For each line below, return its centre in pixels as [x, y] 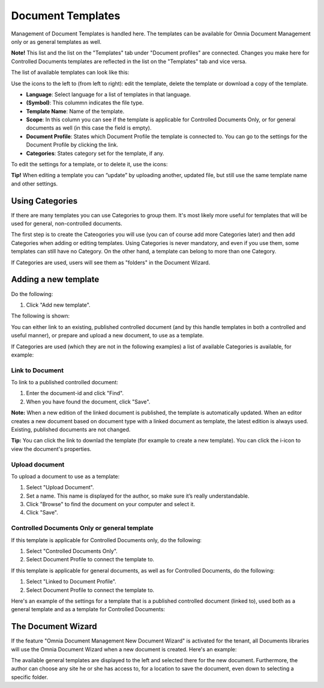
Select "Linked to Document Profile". [71, 582]
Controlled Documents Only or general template [82, 528]
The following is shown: [40, 316]
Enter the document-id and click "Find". [75, 393]
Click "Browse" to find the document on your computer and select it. [110, 504]
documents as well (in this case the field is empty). [89, 128]
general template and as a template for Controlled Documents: [88, 609]
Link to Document [37, 370]
